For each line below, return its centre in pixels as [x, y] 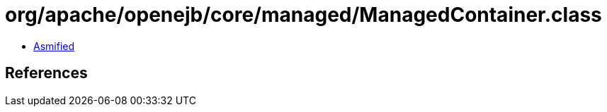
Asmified [54, 46]
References [46, 73]
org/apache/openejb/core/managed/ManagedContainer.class [303, 15]
